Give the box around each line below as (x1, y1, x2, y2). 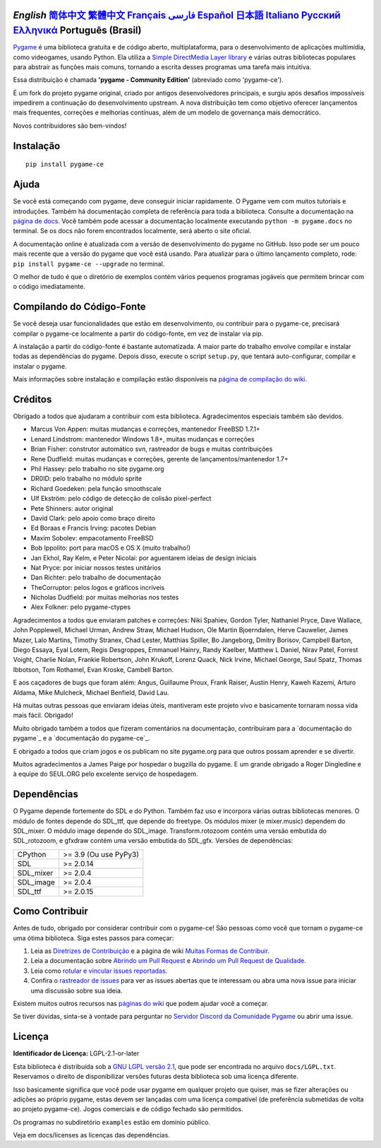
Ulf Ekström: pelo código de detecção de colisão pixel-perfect (30, 495, 212, 503)
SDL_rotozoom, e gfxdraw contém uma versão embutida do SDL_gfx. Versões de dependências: (13, 836, 294, 845)
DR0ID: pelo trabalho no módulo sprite (30, 474, 143, 483)
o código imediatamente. (13, 283, 86, 291)
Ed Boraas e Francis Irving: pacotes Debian (30, 523, 157, 533)
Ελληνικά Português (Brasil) (13, 25, 142, 37)
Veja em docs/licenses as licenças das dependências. (13, 1131, 171, 1140)
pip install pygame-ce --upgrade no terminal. (13, 259, 165, 268)
